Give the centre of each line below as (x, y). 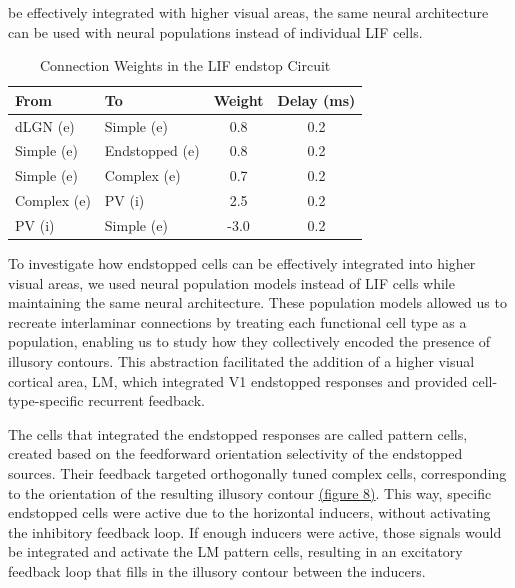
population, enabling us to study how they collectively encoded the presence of (249, 341)
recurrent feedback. (146, 400)
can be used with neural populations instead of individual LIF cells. (215, 31)
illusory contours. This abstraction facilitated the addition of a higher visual (241, 361)
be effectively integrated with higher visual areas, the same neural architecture (248, 12)
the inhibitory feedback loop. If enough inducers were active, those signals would (255, 531)
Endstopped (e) (152, 150)
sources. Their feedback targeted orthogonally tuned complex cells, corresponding (257, 473)
